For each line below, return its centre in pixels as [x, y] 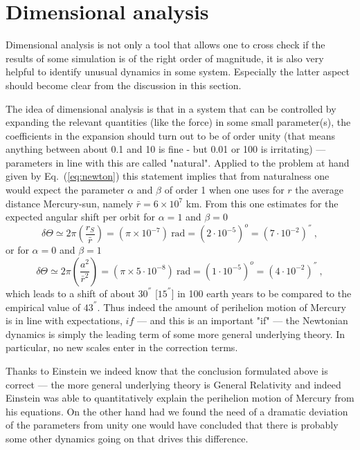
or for [17, 250]
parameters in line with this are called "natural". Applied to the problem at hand [178, 162]
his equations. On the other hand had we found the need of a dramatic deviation [177, 411]
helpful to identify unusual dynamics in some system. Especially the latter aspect [178, 72]
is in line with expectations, [64, 320]
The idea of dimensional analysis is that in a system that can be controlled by [171, 108]
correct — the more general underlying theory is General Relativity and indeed [173, 384]
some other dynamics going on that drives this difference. [127, 438]
